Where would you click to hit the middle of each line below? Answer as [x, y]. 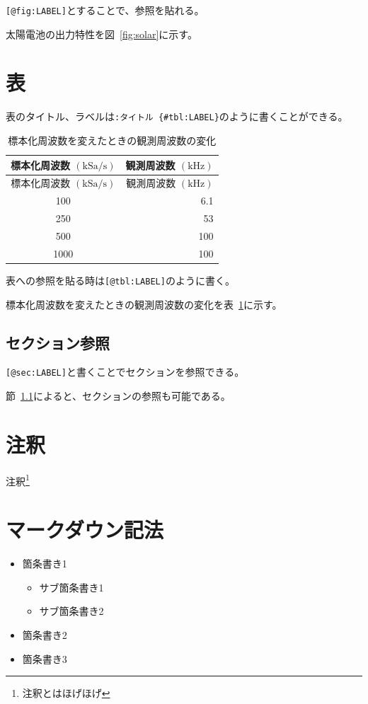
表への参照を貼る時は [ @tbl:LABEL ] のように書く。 [120, 280]
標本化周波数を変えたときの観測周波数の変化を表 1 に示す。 [144, 304]
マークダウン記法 [85, 530]
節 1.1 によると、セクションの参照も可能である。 [118, 396]
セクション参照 [58, 342]
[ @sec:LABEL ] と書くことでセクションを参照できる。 [125, 372]
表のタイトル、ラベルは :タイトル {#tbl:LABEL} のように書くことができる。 [177, 116]
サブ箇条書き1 [71, 587]
